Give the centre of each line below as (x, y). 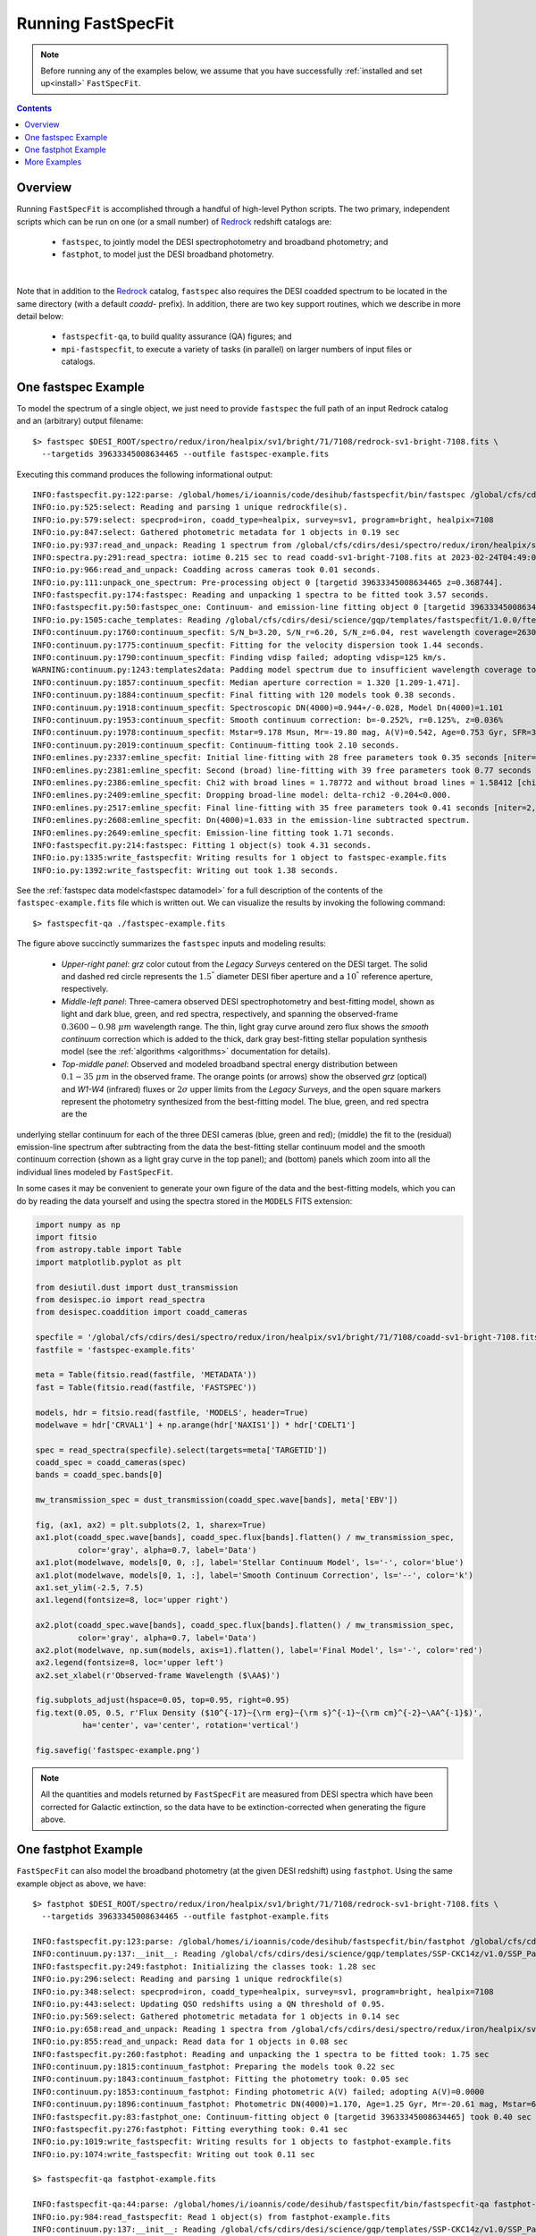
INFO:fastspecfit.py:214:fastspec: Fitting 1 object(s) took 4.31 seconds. (202, 845)
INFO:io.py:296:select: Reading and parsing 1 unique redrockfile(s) (188, 1979)
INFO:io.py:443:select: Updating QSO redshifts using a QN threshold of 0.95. (209, 2004)
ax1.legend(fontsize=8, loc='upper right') (132, 1600)
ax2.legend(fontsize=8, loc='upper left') (130, 1663)
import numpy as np (78, 1224)
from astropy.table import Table (109, 1249)
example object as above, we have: (81, 1884)
